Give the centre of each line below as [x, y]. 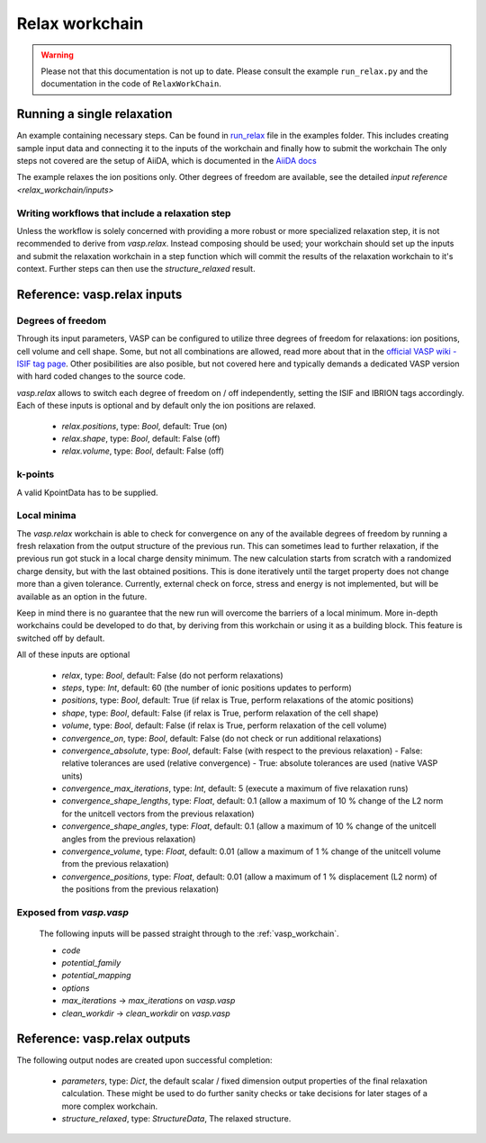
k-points [36, 474]
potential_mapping [96, 976]
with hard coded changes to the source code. [101, 376]
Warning [57, 55]
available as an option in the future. [82, 596]
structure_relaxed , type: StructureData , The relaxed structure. [176, 1118]
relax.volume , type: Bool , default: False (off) [143, 451]
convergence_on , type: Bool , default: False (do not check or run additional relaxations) [222, 738]
